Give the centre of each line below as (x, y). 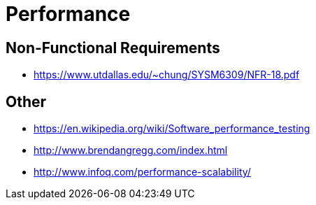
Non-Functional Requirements (113, 48)
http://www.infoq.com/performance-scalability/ (142, 172)
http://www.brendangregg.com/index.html (131, 150)
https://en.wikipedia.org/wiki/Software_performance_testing (172, 129)
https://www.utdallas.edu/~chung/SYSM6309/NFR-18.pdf (167, 75)
